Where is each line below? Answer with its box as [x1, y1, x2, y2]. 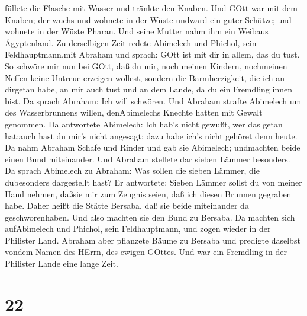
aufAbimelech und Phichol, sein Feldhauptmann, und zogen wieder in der [5, 222, 271, 235]
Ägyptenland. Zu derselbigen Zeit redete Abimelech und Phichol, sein [5, 36, 257, 49]
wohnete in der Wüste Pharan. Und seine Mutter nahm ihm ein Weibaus [5, 25, 269, 37]
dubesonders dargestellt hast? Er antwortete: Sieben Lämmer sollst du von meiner [5, 175, 302, 188]
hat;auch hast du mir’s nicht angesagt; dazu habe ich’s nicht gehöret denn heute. [5, 129, 298, 142]
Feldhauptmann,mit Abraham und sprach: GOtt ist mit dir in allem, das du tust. [5, 48, 300, 60]
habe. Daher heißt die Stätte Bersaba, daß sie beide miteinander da [5, 199, 249, 212]
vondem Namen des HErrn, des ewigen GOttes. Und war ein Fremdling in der [5, 245, 287, 258]
